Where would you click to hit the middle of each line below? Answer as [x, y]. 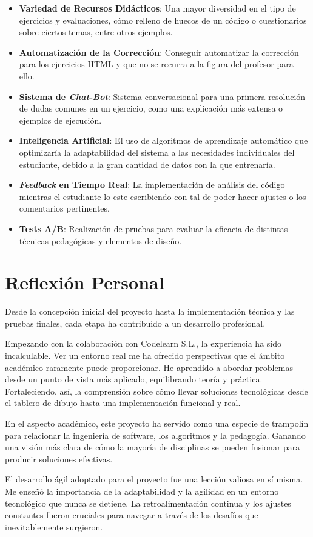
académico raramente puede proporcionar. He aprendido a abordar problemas [149, 367]
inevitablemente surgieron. [54, 526]
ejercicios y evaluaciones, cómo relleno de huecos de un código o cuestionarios [163, 20]
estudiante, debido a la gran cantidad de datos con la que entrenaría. [147, 164]
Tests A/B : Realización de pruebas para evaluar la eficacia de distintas [153, 228]
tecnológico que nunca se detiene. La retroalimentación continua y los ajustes [148, 503]
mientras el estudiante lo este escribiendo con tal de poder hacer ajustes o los [163, 196]
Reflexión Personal [85, 282]
